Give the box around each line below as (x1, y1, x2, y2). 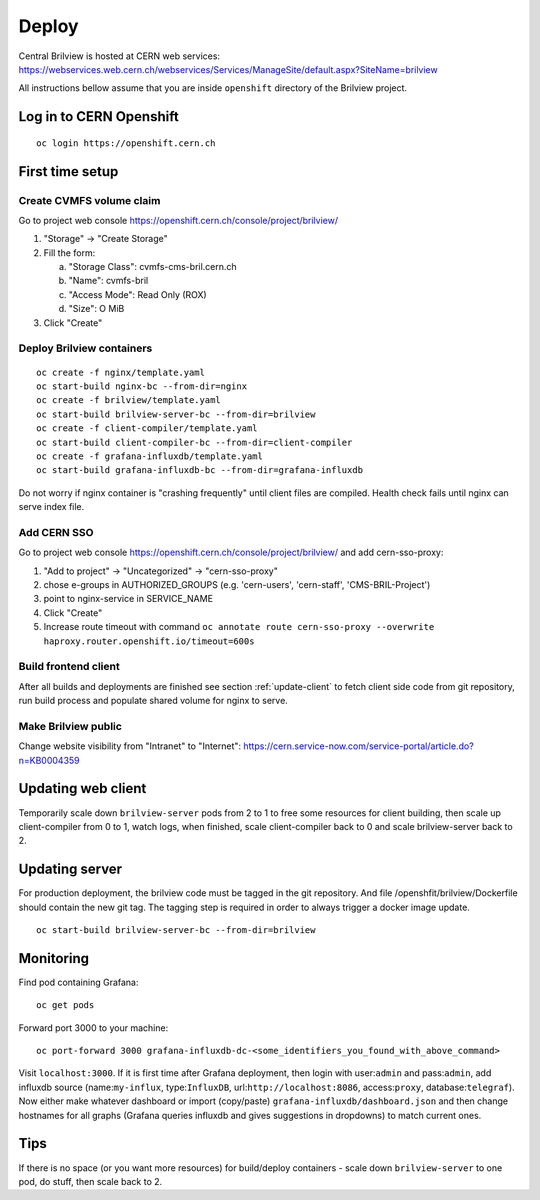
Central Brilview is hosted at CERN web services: (18, 50, 220, 62)
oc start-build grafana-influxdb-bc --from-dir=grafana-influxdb (36, 465, 364, 476)
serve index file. (18, 501, 85, 513)
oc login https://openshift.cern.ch (36, 137, 216, 149)
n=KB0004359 (18, 754, 80, 766)
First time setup (18, 163, 119, 180)
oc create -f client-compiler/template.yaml (36, 423, 259, 434)
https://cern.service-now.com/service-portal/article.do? (243, 740, 474, 752)
